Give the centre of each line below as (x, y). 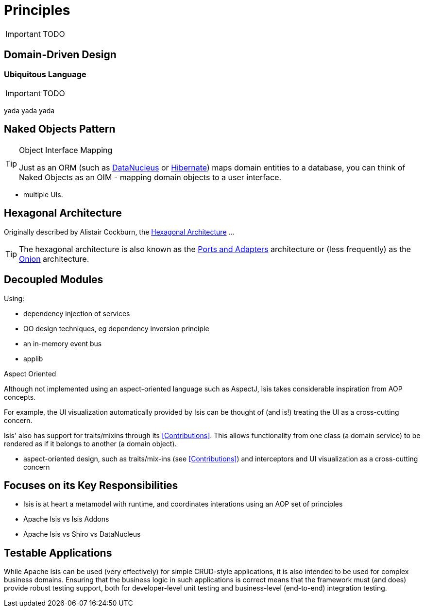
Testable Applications (58, 553)
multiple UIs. (43, 194)
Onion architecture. (54, 259)
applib (33, 358)
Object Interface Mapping (66, 150)
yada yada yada (29, 110)
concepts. (20, 397)
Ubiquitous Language (45, 74)
